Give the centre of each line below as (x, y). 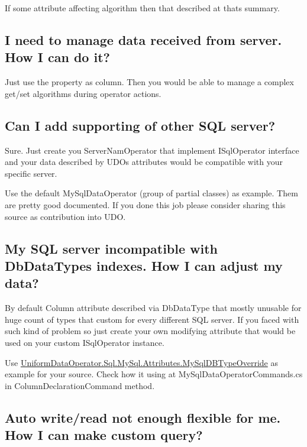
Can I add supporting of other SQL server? (140, 125)
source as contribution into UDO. (65, 216)
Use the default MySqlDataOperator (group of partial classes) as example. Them (151, 193)
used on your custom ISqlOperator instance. (85, 342)
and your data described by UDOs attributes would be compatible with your (144, 162)
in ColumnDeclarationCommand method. (80, 385)
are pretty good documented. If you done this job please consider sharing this (145, 204)
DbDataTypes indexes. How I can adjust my (144, 265)
